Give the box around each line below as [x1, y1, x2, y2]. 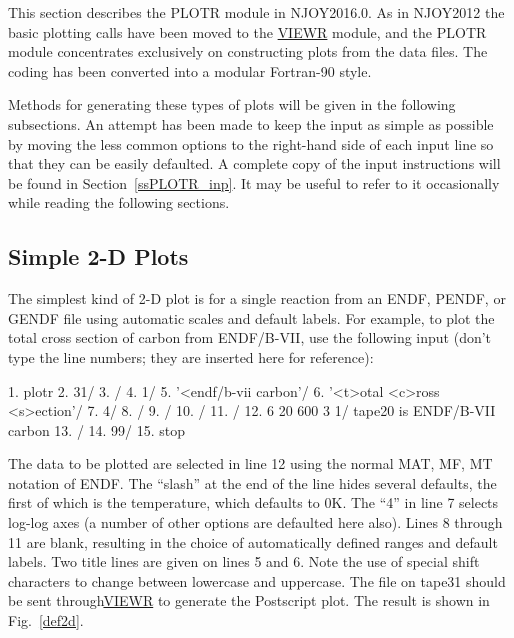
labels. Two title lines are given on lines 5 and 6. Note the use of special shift [8, 551, 480, 572]
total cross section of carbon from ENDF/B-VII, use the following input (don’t [8, 327, 492, 348]
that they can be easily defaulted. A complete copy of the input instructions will [8, 153, 501, 174]
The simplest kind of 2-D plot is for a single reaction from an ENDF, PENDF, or [8, 288, 506, 309]
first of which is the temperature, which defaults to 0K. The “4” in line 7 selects [8, 492, 499, 513]
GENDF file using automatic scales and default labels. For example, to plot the [8, 307, 495, 328]
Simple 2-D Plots [8, 241, 189, 272]
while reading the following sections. [8, 192, 230, 213]
